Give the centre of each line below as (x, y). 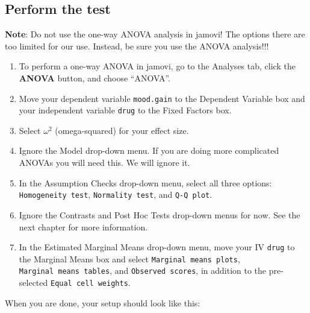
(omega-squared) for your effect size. (122, 130)
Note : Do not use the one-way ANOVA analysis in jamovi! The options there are (155, 34)
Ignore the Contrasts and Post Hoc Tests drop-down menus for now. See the (160, 214)
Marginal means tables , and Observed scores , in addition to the (143, 270)
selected (33, 283)
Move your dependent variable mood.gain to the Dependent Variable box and (162, 98)
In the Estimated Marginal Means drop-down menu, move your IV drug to (157, 247)
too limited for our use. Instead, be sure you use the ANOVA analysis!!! (137, 46)
